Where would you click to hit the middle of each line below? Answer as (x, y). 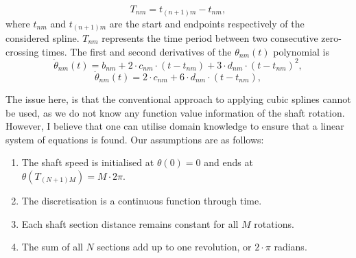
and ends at (228, 162)
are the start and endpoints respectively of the (207, 23)
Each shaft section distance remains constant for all (130, 223)
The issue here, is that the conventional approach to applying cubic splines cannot (178, 98)
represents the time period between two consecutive (210, 38)
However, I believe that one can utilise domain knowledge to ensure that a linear (175, 126)
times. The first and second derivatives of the (137, 51)
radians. (290, 247)
